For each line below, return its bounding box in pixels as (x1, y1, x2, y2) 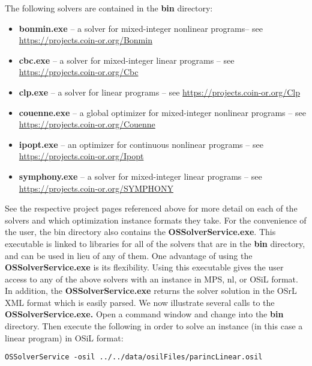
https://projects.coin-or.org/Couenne (19, 118, 155, 130)
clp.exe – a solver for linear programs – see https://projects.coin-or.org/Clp (19, 85, 301, 98)
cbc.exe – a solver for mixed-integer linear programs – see (19, 53, 235, 66)
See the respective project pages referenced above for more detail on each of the (5, 202, 298, 215)
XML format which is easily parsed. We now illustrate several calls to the (5, 296, 275, 308)
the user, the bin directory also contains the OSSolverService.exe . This (5, 225, 276, 238)
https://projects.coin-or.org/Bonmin (19, 34, 152, 46)
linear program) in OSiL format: (5, 331, 124, 344)
